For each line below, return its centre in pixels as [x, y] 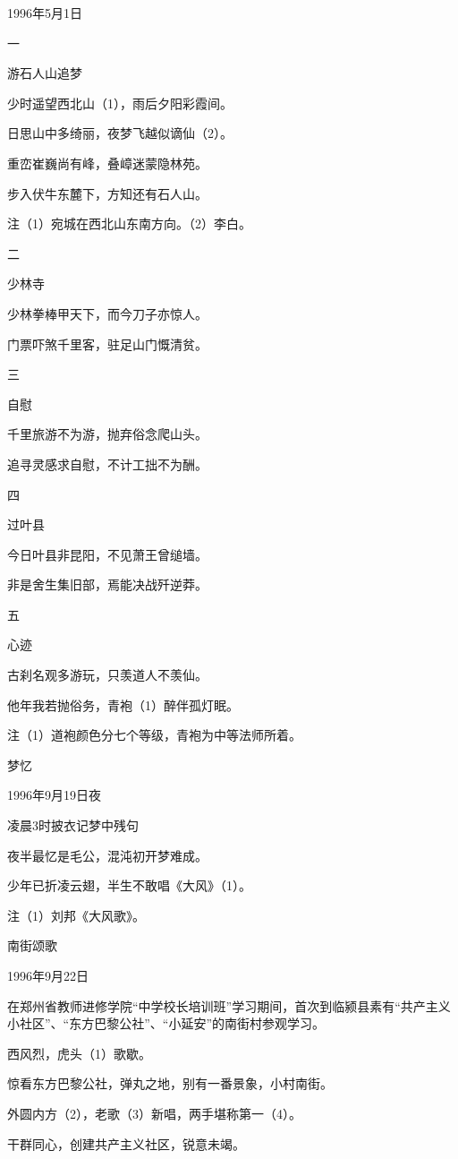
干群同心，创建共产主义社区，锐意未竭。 [126, 1143]
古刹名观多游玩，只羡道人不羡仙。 [107, 675]
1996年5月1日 [45, 13]
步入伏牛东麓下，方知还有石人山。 [107, 193]
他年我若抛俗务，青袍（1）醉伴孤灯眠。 [123, 704]
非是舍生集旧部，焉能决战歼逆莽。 [107, 584]
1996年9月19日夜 [54, 795]
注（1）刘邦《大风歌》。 [76, 915]
